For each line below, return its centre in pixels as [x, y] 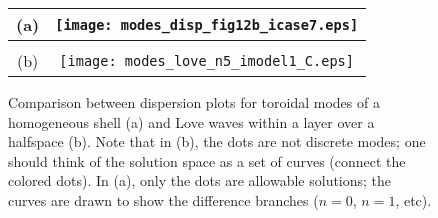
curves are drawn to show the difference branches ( [163, 199]
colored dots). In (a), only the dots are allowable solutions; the [200, 180]
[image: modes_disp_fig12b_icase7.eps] [207, 24]
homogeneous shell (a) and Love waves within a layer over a [191, 121]
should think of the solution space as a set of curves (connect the [207, 160]
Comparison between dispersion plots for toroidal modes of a [194, 102]
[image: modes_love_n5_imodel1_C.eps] [206, 60]
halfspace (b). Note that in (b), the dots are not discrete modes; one [217, 141]
